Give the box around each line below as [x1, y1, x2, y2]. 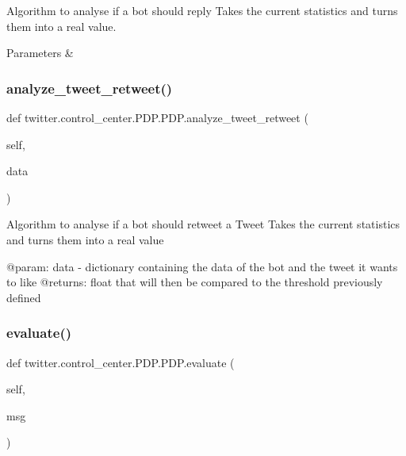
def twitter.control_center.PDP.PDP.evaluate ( [6, 354, 235, 370]
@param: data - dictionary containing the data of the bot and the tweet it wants [6, 258, 398, 274]
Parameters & [6, 44, 74, 61]
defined [6, 289, 41, 305]
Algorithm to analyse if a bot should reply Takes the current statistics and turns [6, 2, 398, 18]
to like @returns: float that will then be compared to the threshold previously [6, 274, 383, 290]
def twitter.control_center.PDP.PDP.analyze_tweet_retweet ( [6, 109, 308, 125]
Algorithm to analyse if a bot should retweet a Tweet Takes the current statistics [6, 216, 400, 232]
